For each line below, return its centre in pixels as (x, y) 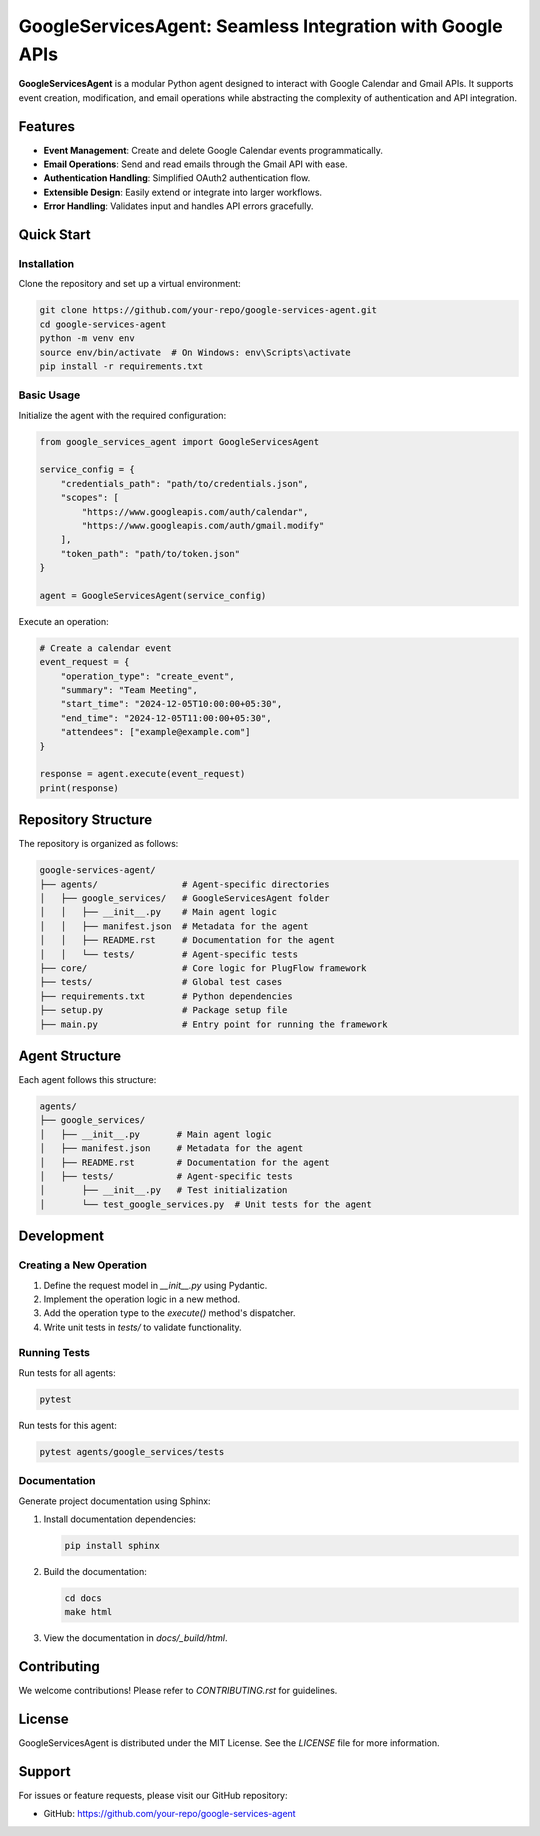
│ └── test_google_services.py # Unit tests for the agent (205, 1204)
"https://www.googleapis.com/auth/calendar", (195, 511)
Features (46, 126)
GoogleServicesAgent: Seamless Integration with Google (261, 26)
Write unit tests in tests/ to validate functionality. (142, 1327)
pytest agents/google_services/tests (132, 1451)
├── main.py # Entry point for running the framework (213, 1024)
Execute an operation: (63, 621)
